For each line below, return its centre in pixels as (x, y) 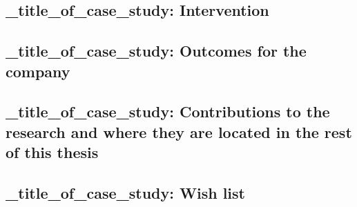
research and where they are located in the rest (179, 131)
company (38, 71)
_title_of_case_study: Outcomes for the (156, 51)
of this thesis (52, 152)
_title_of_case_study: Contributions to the (168, 111)
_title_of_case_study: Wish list (125, 192)
